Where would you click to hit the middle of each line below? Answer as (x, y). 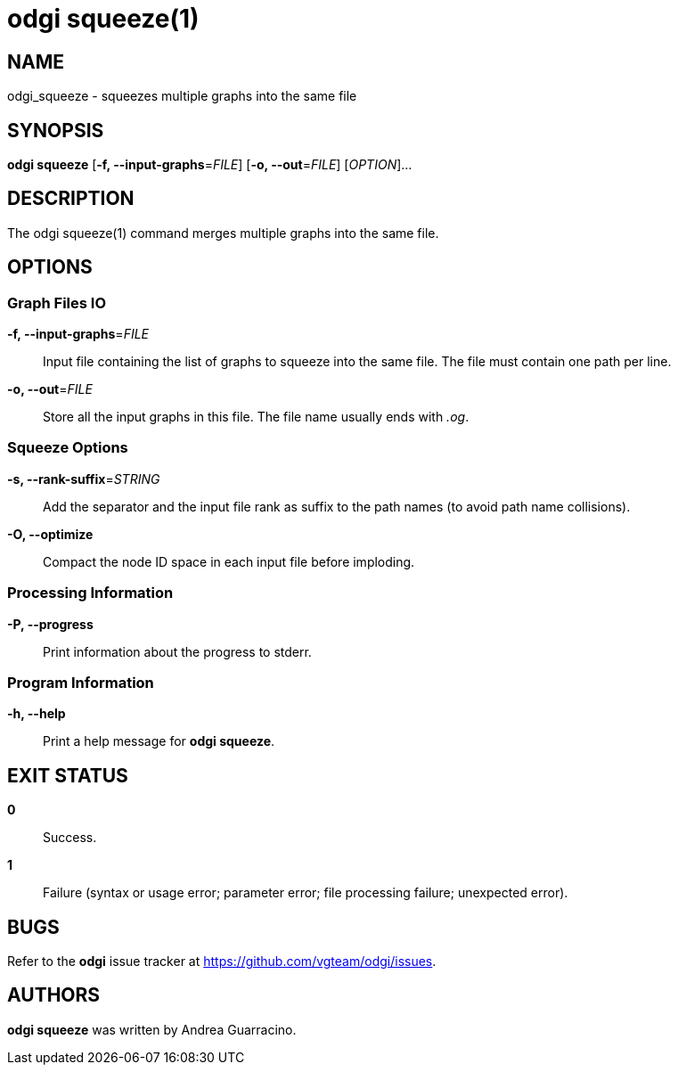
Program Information (81, 682)
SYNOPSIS (56, 130)
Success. (70, 838)
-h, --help (37, 714)
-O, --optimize (50, 534)
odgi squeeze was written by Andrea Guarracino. (152, 1029)
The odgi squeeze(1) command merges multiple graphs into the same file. (223, 233)
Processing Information (90, 593)
